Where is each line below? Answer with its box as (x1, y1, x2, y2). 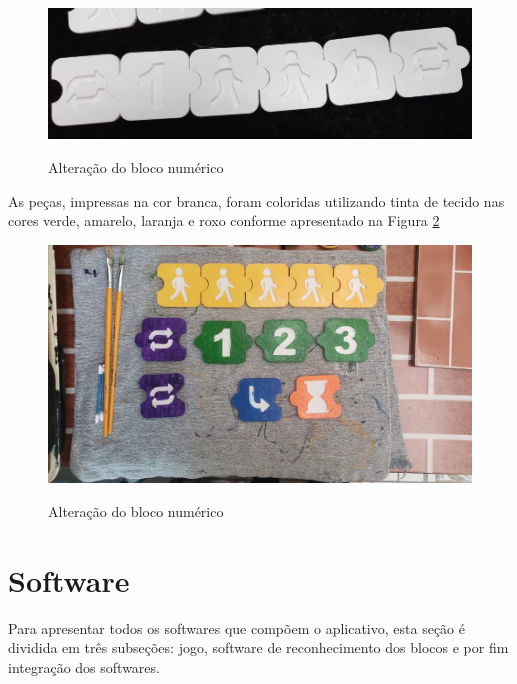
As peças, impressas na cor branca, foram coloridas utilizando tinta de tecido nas (8, 190, 505, 211)
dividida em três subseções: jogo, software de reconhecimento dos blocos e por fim (8, 637, 509, 658)
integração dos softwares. (8, 656, 160, 677)
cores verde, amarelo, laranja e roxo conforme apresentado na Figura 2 (8, 210, 440, 231)
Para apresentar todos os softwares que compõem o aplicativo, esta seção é (8, 617, 465, 638)
